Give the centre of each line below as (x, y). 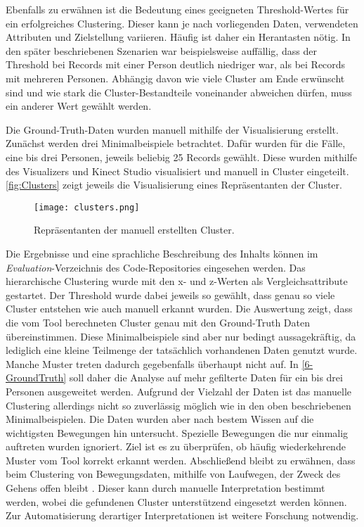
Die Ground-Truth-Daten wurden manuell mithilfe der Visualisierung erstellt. (172, 129)
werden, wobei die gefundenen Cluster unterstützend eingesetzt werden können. (176, 501)
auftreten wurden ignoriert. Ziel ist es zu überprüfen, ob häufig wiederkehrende (176, 446)
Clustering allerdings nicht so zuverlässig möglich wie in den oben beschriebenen (178, 405)
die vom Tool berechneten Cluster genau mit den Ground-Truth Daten (158, 322)
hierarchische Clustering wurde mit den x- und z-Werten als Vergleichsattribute (177, 281)
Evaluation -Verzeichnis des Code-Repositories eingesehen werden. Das (156, 267)
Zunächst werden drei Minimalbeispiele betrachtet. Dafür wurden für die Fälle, (176, 143)
